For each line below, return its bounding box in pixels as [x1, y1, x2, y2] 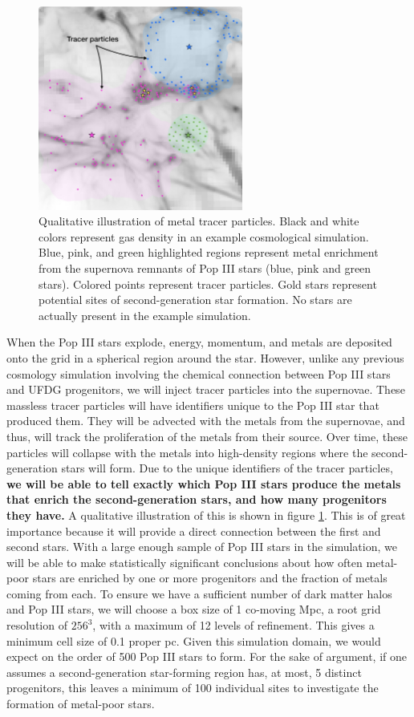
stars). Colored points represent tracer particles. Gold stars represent [39, 275, 377, 292]
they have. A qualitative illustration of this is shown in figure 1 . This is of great [6, 506, 406, 523]
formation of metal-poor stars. [6, 695, 155, 712]
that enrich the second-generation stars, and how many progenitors [6, 491, 387, 508]
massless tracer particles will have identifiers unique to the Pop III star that [6, 396, 379, 413]
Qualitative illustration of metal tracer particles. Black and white [39, 213, 359, 229]
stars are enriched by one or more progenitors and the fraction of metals [32, 569, 388, 586]
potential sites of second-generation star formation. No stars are [39, 291, 352, 308]
